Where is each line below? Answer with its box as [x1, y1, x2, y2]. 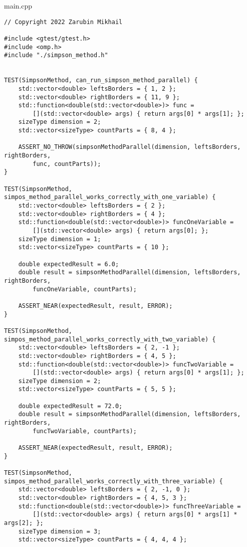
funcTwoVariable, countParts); [33, 427, 137, 435]
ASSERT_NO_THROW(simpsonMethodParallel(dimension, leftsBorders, [18, 143, 241, 151]
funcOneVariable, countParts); [33, 285, 137, 293]
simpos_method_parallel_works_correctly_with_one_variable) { [4, 194, 216, 201]
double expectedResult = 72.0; [18, 402, 123, 410]
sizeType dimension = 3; [18, 527, 101, 535]
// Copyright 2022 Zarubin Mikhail [4, 18, 123, 26]
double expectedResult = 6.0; [18, 260, 119, 268]
